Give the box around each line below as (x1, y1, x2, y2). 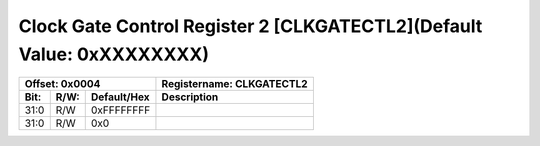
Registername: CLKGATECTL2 (161, 77, 309, 91)
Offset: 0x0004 (24, 77, 101, 91)
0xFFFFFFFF (90, 103, 151, 117)
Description (161, 90, 219, 104)
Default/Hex (90, 90, 150, 104)
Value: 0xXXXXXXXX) (18, 43, 210, 65)
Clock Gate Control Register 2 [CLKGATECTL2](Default (18, 15, 483, 37)
